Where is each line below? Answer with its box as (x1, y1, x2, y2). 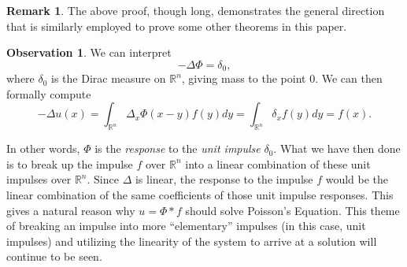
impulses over (6, 171, 72, 187)
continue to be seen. (6, 248, 102, 265)
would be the (325, 171, 389, 187)
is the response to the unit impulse (94, 140, 261, 157)
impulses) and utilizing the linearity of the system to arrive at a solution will (6, 232, 377, 249)
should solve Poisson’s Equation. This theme (185, 202, 400, 218)
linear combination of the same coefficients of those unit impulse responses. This (6, 187, 394, 202)
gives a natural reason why (6, 202, 135, 218)
